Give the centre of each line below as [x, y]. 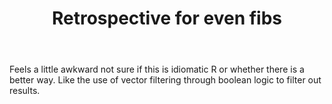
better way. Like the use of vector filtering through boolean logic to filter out [165, 80]
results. [25, 91]
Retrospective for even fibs [167, 18]
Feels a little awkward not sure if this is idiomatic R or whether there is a [157, 69]
